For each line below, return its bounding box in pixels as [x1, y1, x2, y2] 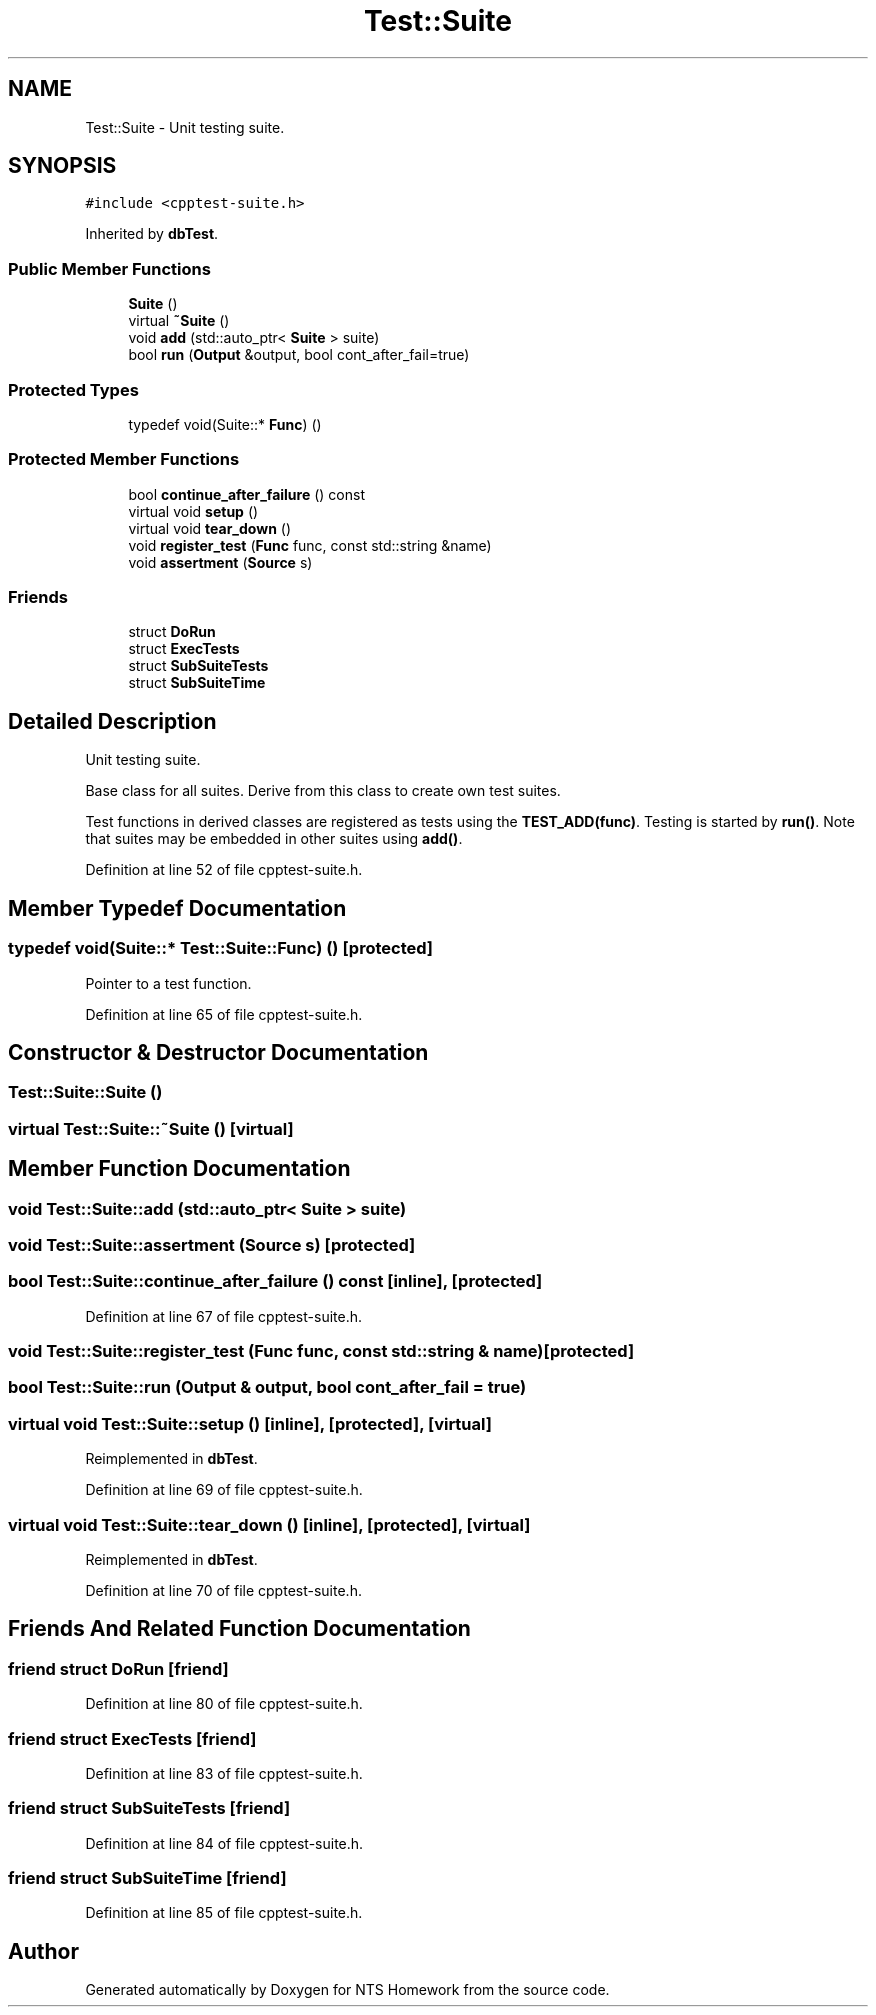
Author [8, 1938, 79, 1964]
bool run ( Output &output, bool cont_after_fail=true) [128, 346, 470, 364]
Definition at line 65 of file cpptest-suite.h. [85, 1005, 363, 1023]
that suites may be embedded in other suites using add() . [85, 830, 463, 848]
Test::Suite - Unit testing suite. [85, 118, 285, 136]
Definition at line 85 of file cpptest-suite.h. [85, 1904, 363, 1922]
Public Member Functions [8, 258, 211, 279]
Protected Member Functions [8, 449, 240, 470]
